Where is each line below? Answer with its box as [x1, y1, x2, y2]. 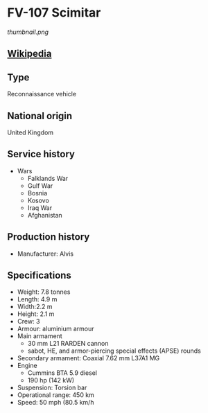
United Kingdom [7, 128, 54, 137]
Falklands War [27, 174, 69, 182]
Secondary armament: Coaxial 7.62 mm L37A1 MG [17, 354, 160, 362]
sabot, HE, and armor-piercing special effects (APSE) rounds [27, 346, 201, 355]
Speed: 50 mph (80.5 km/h [17, 398, 94, 407]
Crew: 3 [17, 317, 40, 326]
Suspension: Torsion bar [17, 383, 87, 392]
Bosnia [27, 188, 48, 197]
